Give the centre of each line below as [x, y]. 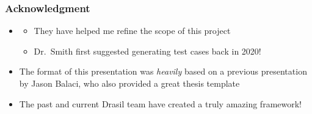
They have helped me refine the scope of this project [132, 31]
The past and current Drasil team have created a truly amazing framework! [161, 103]
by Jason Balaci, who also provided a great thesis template [129, 83]
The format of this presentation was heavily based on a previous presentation [163, 71]
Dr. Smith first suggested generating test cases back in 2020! [147, 51]
